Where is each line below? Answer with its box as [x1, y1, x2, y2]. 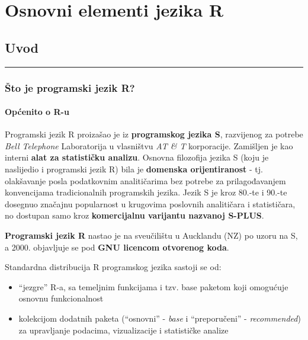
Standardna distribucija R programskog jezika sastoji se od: [5, 261, 222, 273]
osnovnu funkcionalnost [18, 292, 104, 304]
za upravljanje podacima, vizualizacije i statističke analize [18, 323, 229, 336]
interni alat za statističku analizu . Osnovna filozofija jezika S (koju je [5, 151, 269, 163]
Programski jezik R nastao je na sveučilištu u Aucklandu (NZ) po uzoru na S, [5, 229, 298, 241]
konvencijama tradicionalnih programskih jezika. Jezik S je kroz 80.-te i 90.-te [5, 186, 287, 198]
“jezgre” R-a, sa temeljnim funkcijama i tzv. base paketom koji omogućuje [18, 280, 288, 293]
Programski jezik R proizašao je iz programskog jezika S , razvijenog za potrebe [5, 128, 303, 140]
